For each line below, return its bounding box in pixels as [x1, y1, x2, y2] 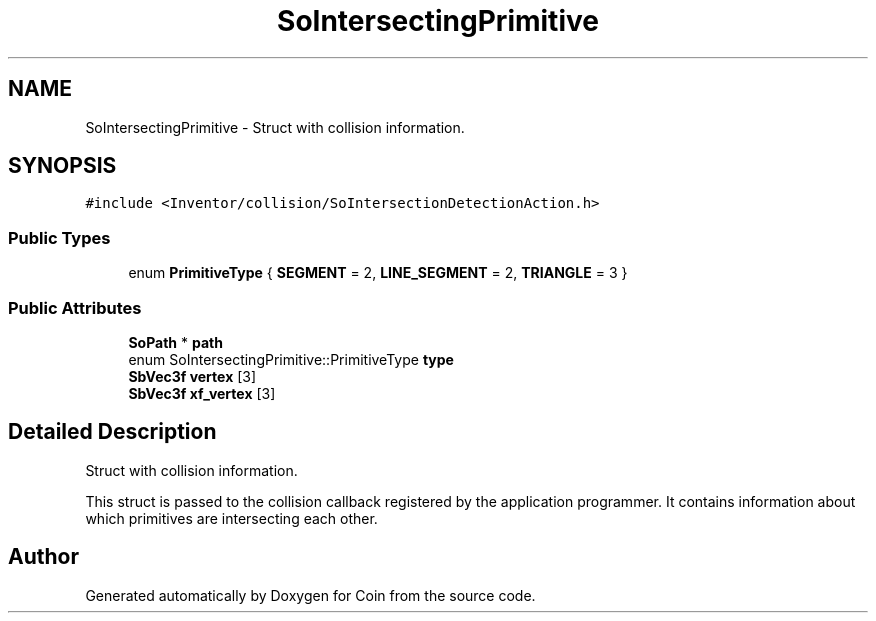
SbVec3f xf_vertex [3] [128, 384, 276, 402]
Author [8, 544, 79, 570]
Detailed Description [8, 419, 217, 445]
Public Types [8, 227, 111, 248]
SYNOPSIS [8, 153, 117, 179]
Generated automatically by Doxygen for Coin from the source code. [85, 586, 536, 604]
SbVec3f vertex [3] [128, 367, 257, 385]
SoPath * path [128, 333, 223, 351]
